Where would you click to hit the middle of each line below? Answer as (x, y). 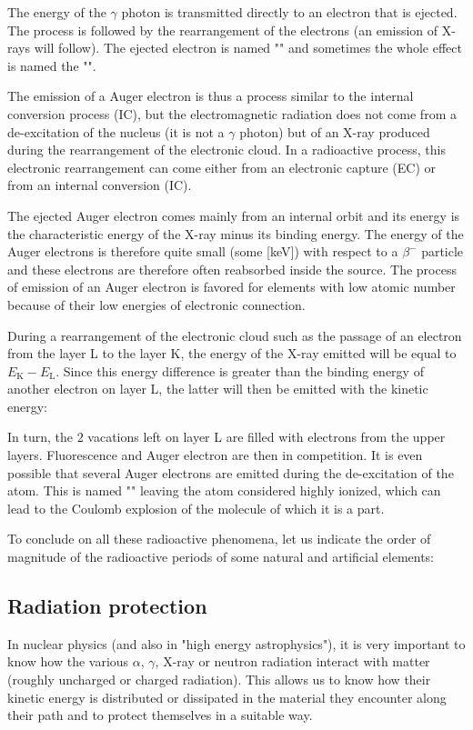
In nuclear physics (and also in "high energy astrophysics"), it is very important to (236, 643)
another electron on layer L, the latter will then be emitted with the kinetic (218, 389)
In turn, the (40, 437)
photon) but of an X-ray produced (335, 131)
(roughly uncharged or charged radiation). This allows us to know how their (219, 680)
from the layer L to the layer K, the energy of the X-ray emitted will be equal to (232, 353)
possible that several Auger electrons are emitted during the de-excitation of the (231, 472)
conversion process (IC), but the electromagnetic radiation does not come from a (232, 113)
